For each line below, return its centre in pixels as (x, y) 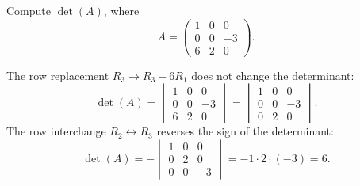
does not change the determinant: (273, 75)
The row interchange (56, 131)
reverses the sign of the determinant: (245, 131)
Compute (29, 10)
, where (121, 10)
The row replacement (58, 75)
